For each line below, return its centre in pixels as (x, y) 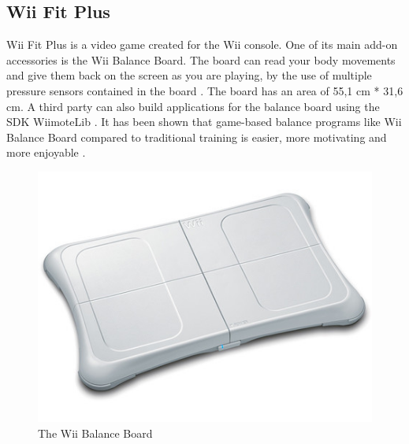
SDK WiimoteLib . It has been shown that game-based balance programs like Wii (204, 122)
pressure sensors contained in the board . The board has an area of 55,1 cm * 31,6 (205, 90)
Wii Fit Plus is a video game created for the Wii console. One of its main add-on (202, 44)
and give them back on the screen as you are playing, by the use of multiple (189, 75)
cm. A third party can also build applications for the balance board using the (193, 106)
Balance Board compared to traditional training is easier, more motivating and (197, 137)
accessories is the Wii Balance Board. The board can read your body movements (201, 59)
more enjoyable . (46, 152)
